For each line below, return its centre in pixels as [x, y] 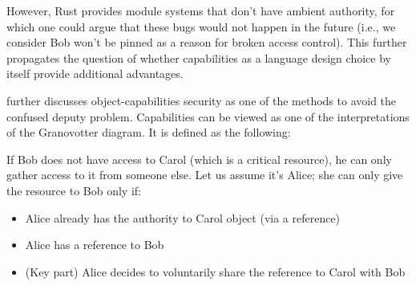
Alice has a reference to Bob [95, 245]
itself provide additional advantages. [95, 74]
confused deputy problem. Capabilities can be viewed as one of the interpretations [208, 116]
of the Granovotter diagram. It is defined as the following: [149, 132]
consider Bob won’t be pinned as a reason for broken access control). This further [207, 42]
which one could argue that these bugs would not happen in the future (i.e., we [201, 26]
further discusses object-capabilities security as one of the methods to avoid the [202, 100]
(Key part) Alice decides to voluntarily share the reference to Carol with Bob [215, 271]
